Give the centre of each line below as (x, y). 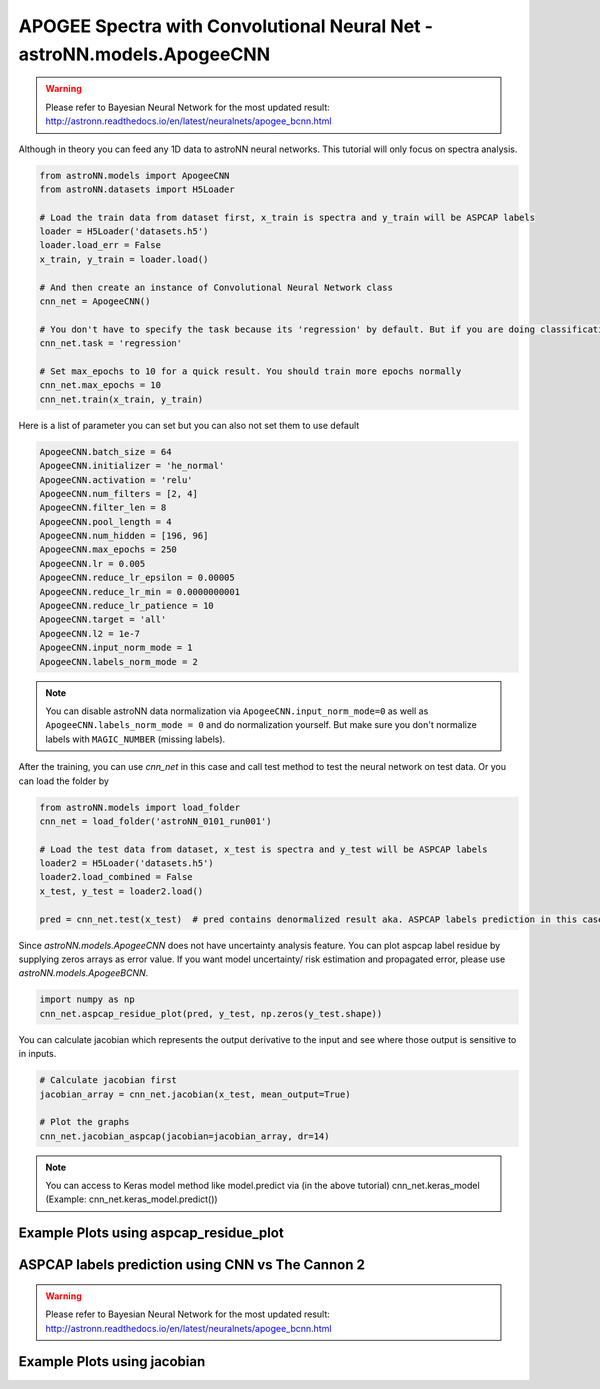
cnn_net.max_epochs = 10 (100, 385)
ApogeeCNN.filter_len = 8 (103, 508)
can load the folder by (64, 781)
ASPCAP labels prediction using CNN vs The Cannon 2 (191, 1265)
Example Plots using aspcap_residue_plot (151, 1233)
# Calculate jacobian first (108, 1080)
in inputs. (37, 1054)
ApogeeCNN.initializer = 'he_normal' (132, 466)
